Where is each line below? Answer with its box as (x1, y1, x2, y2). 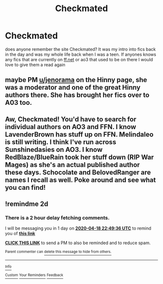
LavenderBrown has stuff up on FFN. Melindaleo (5, 130, 154, 138)
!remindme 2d (5, 200, 49, 208)
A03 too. (5, 99, 33, 107)
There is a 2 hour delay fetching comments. (5, 215, 110, 221)
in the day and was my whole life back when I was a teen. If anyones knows (5, 51, 156, 57)
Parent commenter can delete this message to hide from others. (5, 250, 112, 254)
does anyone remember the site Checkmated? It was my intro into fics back (5, 46, 156, 52)
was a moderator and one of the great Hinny (5, 84, 141, 92)
